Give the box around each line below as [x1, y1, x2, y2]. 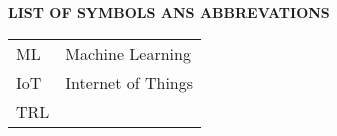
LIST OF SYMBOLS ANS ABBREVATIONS [8, 2, 330, 22]
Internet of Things [65, 70, 194, 94]
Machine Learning [65, 41, 191, 65]
